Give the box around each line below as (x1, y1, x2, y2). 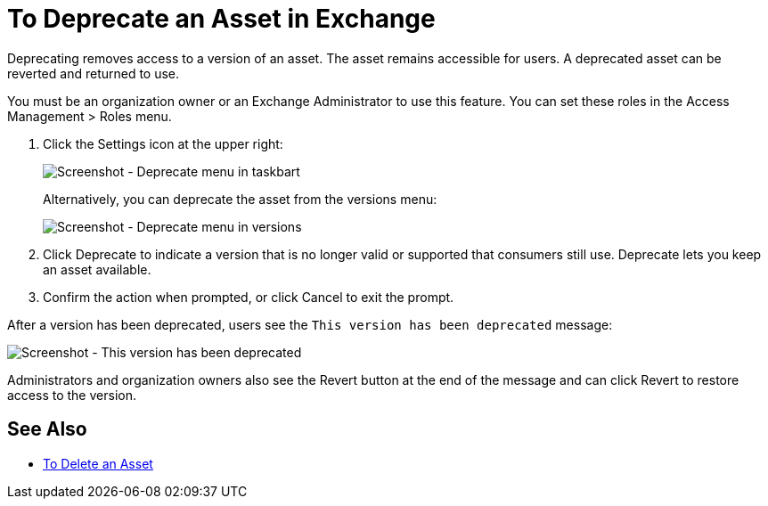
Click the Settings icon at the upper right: (43, 135, 283, 151)
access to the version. (7, 387, 136, 403)
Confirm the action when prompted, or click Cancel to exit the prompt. (43, 289, 454, 305)
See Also (7, 418, 87, 441)
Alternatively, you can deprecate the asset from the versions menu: (43, 191, 437, 207)
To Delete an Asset (43, 455, 153, 471)
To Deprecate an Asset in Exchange (7, 4, 436, 34)
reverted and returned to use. (7, 65, 180, 81)
